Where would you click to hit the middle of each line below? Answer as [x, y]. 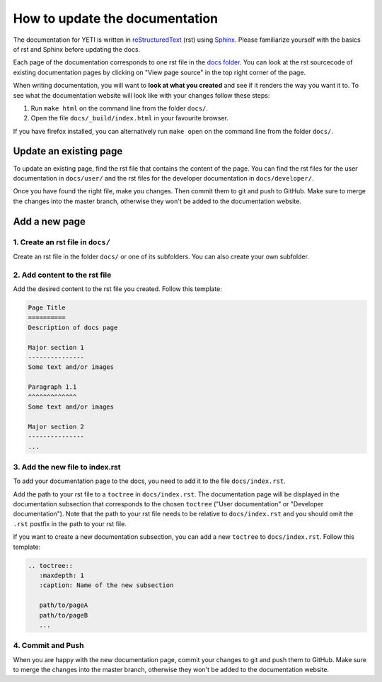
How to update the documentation [116, 18]
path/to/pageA [64, 605]
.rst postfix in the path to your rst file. [70, 523]
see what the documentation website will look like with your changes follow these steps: [141, 95]
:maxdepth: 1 [62, 575]
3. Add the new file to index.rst [67, 467]
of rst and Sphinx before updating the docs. [77, 49]
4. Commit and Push [48, 646]
